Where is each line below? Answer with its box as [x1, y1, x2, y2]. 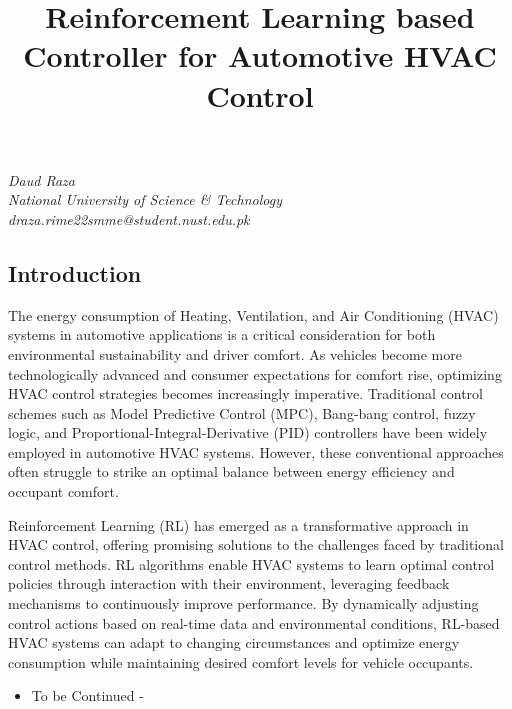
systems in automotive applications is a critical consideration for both [8, 324, 436, 345]
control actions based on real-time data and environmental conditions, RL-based [8, 612, 500, 633]
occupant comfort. [8, 481, 119, 502]
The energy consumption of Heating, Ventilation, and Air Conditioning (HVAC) [8, 304, 499, 325]
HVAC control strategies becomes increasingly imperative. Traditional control [8, 383, 483, 404]
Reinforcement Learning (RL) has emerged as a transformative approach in [8, 514, 469, 535]
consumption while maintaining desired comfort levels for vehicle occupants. [8, 651, 474, 672]
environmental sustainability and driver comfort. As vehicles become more [8, 343, 462, 364]
